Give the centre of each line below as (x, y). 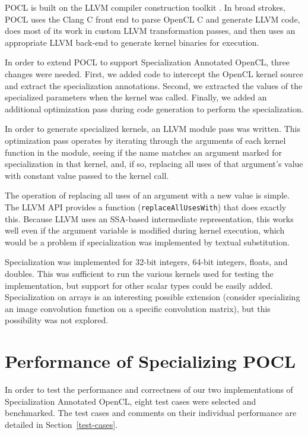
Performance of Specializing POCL (150, 361)
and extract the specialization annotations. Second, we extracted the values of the (154, 85)
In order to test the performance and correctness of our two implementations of (149, 390)
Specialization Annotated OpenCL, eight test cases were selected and (131, 401)
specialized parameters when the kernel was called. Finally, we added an (136, 97)
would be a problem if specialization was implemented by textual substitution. (147, 242)
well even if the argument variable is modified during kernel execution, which (145, 230)
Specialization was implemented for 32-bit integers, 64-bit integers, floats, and (146, 262)
